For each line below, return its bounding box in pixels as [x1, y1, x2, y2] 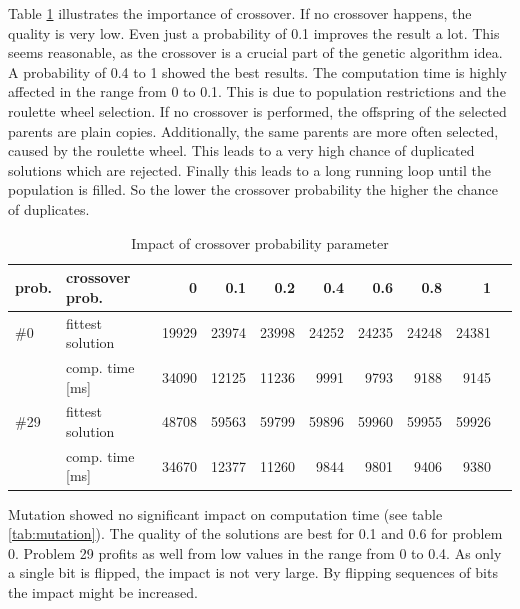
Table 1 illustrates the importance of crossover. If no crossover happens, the [8, 3, 472, 23]
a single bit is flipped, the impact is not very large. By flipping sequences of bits [8, 562, 498, 583]
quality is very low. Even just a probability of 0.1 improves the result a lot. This [8, 22, 500, 43]
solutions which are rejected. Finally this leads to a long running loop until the [8, 159, 491, 180]
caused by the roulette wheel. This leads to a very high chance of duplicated [8, 140, 475, 161]
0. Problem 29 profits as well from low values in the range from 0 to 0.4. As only [8, 542, 502, 563]
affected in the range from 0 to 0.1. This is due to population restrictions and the [8, 81, 506, 102]
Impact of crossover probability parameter [131, 232, 389, 253]
